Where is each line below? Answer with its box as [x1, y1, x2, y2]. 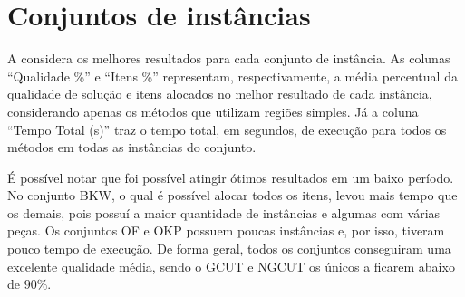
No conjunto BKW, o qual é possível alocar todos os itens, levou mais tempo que [7, 186, 458, 205]
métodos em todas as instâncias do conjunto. [7, 138, 257, 157]
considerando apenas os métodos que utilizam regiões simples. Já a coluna [7, 101, 419, 120]
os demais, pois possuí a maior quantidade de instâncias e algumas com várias [7, 203, 441, 222]
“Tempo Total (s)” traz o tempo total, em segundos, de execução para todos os [7, 120, 447, 139]
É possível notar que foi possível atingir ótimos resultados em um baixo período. [7, 168, 454, 187]
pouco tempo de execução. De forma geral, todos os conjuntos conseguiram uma [7, 239, 451, 258]
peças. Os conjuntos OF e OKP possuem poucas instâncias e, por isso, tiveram [7, 221, 445, 240]
